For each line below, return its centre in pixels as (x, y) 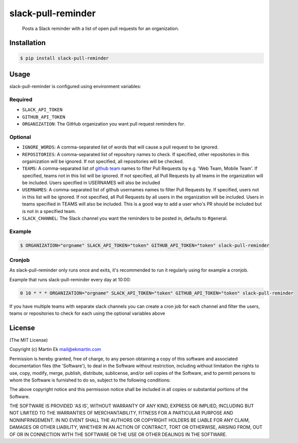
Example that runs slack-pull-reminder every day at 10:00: (70, 279)
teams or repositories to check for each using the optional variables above (87, 313)
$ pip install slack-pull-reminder (64, 58)
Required (21, 99)
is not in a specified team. (49, 211)
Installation (27, 43)
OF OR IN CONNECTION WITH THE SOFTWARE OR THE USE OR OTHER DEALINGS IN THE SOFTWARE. (118, 434)
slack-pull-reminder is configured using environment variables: (75, 86)
